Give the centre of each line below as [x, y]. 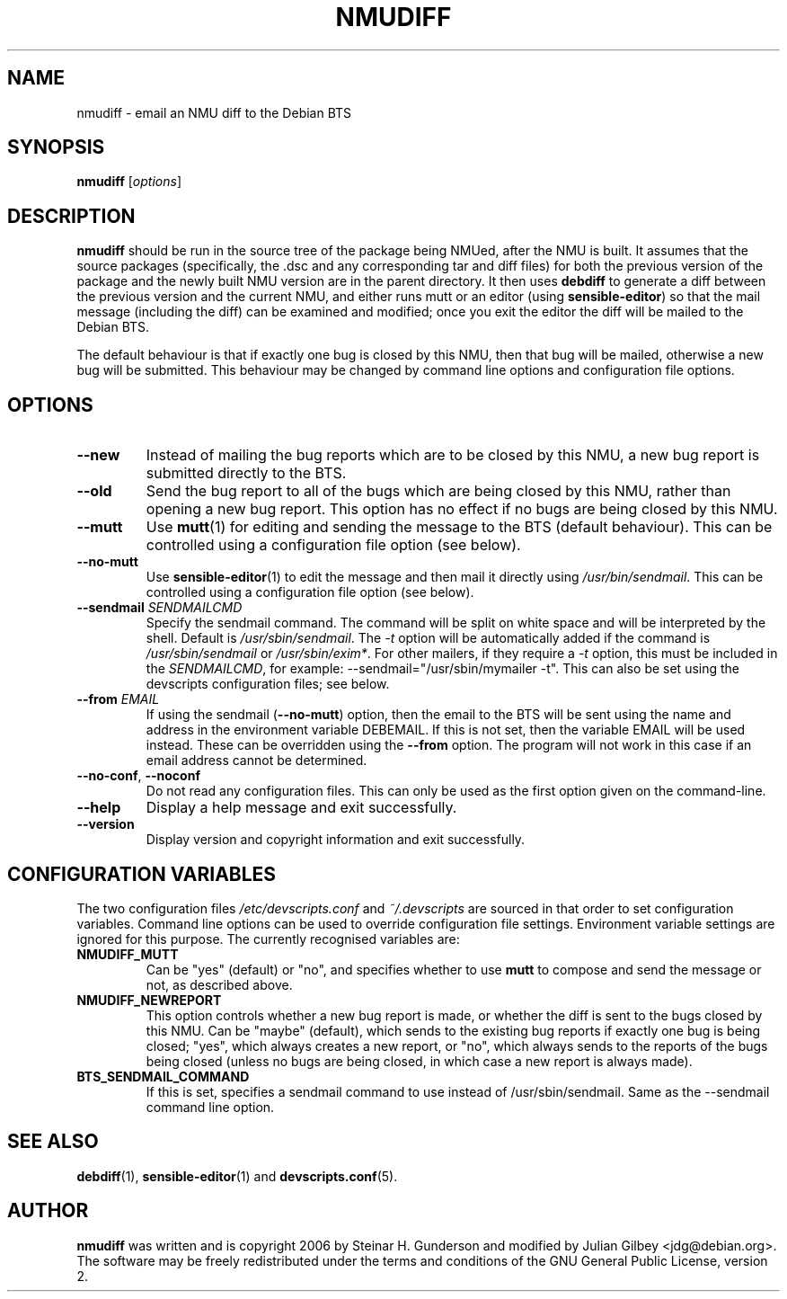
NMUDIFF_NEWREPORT [149, 1000]
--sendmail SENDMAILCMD [159, 608]
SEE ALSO [53, 1142]
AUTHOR [48, 1211]
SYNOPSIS [56, 147]
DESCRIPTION [71, 216]
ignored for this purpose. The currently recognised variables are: [268, 939]
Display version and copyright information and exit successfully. [336, 840]
